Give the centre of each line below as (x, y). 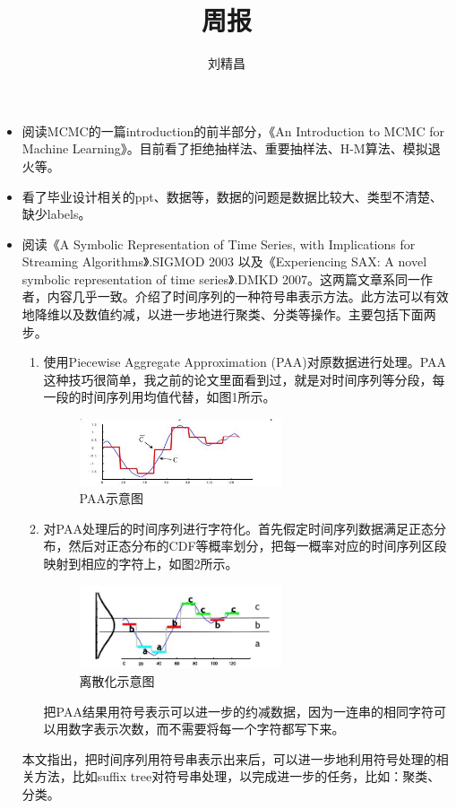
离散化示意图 (117, 681)
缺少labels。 (56, 214)
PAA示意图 (111, 498)
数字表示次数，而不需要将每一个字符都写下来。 (206, 729)
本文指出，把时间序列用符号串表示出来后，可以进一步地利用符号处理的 (229, 758)
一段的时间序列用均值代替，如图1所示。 (159, 397)
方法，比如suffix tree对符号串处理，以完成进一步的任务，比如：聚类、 (237, 776)
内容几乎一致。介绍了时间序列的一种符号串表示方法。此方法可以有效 (248, 296)
